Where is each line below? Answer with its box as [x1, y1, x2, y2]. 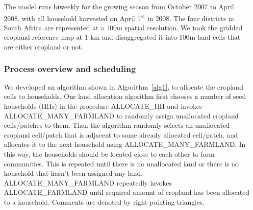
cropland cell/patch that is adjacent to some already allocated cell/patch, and [4, 129, 238, 140]
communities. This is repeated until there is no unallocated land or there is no [4, 158, 239, 168]
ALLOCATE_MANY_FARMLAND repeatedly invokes [4, 177, 172, 187]
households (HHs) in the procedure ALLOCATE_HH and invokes [4, 101, 202, 111]
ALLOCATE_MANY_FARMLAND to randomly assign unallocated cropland [4, 110, 239, 120]
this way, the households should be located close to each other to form [4, 149, 215, 159]
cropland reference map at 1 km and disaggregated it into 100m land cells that [4, 32, 241, 42]
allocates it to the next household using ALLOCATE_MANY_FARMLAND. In [4, 139, 246, 149]
